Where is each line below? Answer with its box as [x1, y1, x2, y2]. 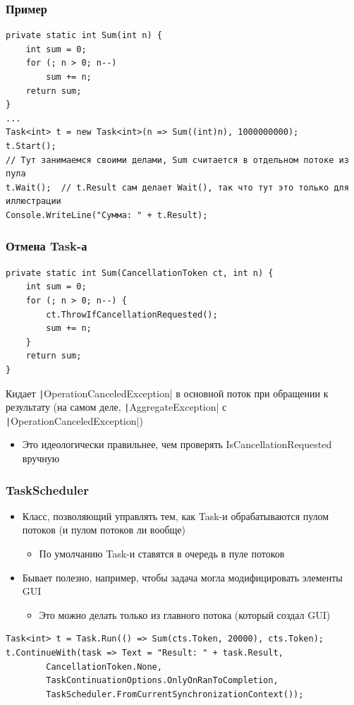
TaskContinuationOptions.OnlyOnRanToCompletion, [46, 675, 279, 686]
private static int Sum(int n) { [6, 30, 162, 41]
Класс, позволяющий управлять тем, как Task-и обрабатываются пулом [22, 508, 329, 523]
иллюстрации [6, 196, 61, 207]
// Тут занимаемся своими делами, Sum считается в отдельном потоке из [6, 155, 349, 165]
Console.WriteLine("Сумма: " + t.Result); [6, 210, 208, 220]
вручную [22, 451, 60, 466]
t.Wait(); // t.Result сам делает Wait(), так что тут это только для [6, 182, 349, 193]
